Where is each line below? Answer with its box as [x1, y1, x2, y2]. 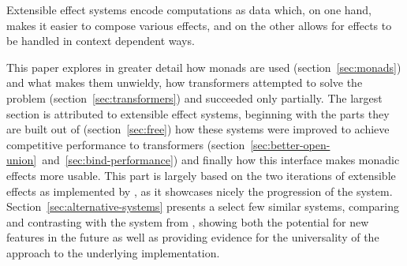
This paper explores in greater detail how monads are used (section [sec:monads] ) [6, 58, 401, 75]
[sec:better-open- [250, 136, 330, 152]
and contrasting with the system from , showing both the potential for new [6, 213, 369, 230]
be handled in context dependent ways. [6, 32, 195, 49]
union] [6, 152, 37, 168]
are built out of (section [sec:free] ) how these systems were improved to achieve [6, 121, 390, 137]
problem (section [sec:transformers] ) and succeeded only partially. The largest [6, 89, 383, 106]
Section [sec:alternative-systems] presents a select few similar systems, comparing [6, 198, 399, 215]
